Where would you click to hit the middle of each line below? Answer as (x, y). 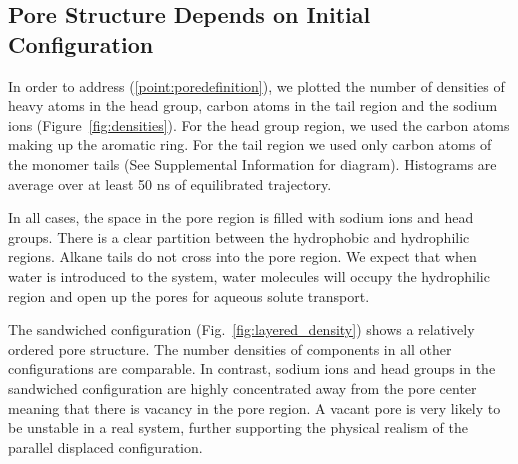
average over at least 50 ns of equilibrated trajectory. (170, 183)
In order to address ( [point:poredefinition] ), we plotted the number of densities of (256, 85)
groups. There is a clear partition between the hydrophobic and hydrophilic (239, 236)
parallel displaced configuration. (105, 446)
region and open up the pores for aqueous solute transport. (189, 295)
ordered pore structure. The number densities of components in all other (230, 348)
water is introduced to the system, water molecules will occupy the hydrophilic (249, 275)
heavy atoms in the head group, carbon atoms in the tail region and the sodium (253, 105)
